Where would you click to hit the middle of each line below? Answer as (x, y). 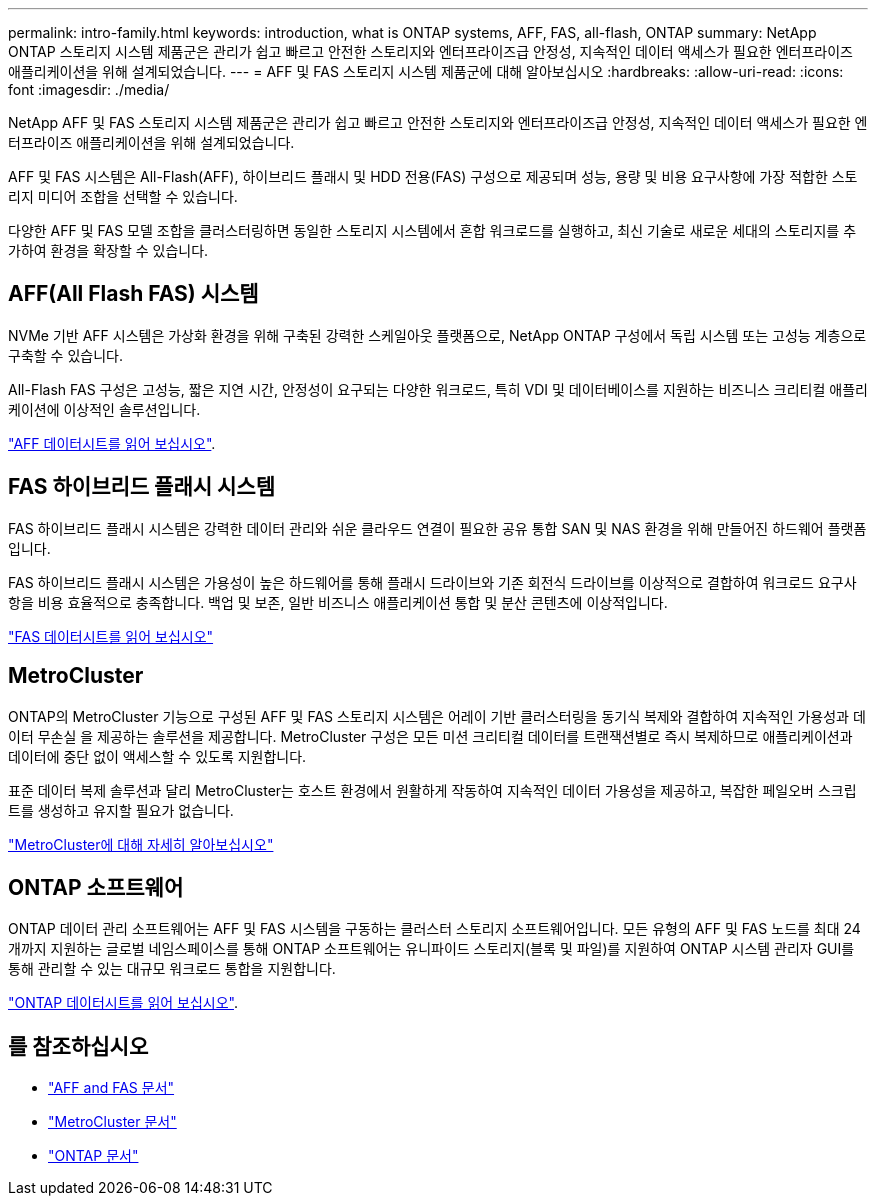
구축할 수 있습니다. (65, 355)
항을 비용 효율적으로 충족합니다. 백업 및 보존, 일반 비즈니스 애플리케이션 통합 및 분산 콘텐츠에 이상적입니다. (338, 602)
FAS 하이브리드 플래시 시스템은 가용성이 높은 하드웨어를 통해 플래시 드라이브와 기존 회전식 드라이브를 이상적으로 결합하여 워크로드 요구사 (432, 582)
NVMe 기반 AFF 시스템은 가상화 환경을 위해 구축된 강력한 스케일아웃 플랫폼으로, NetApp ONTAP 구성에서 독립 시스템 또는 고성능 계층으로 (437, 335)
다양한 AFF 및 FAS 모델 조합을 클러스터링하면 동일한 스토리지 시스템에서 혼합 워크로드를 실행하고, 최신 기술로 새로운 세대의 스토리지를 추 (432, 230)
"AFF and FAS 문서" (111, 1088)
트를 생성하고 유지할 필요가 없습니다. (121, 810)
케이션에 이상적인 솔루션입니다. (104, 409)
